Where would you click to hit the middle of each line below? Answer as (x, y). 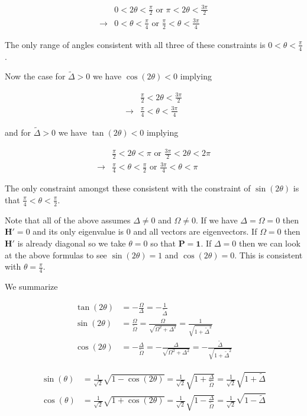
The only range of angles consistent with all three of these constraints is (135, 44)
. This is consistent (269, 255)
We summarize (31, 286)
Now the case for (35, 76)
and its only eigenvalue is (78, 231)
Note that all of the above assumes (68, 220)
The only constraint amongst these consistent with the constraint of (128, 188)
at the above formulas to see (56, 255)
